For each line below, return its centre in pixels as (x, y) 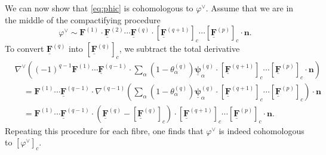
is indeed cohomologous (262, 130)
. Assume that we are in (250, 8)
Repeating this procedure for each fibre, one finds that (104, 130)
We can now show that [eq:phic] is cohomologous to (99, 8)
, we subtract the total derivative (179, 48)
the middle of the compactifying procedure (83, 19)
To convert (24, 48)
